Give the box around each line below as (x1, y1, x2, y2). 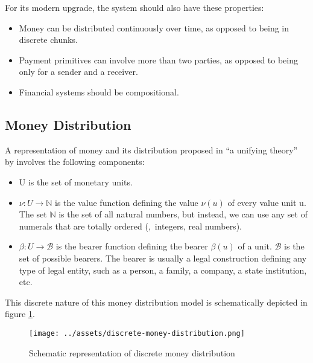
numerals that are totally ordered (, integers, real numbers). (19, 219, 242, 232)
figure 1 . (5, 307, 35, 320)
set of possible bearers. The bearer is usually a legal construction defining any (19, 251, 307, 264)
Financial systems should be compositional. (19, 85, 179, 98)
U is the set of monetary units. (19, 175, 133, 188)
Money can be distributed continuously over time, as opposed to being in (19, 21, 289, 34)
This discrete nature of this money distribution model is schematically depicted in (5, 295, 308, 308)
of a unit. (238, 240, 272, 252)
